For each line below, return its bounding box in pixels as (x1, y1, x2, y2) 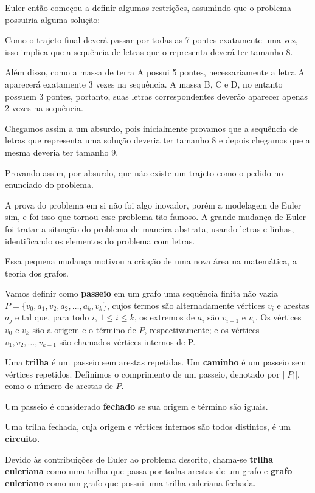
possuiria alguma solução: (5, 13, 100, 26)
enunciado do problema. (5, 178, 94, 191)
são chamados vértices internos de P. (59, 335, 196, 348)
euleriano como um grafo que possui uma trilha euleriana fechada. (5, 476, 256, 489)
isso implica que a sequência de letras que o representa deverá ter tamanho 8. (5, 45, 293, 58)
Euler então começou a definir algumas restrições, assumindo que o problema (5, 1, 291, 13)
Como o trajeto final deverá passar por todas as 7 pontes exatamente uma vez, (5, 33, 298, 46)
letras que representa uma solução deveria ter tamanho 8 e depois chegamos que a (5, 134, 310, 147)
